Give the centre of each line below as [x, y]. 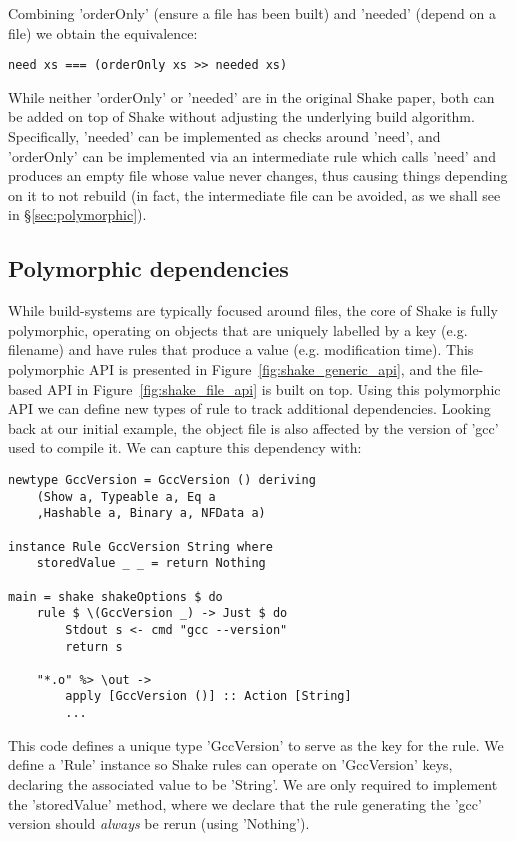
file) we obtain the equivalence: [103, 32]
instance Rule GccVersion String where [140, 546]
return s [94, 646]
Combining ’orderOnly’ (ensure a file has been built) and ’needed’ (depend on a [252, 13]
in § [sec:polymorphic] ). [77, 214]
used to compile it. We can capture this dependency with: [185, 447]
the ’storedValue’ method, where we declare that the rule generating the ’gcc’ [245, 803]
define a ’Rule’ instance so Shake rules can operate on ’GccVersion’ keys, [230, 764]
